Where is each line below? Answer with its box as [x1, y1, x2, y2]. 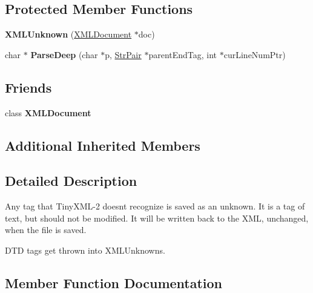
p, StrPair [105, 48, 142, 61]
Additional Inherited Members [5, 136, 200, 154]
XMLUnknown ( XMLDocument [5, 28, 132, 41]
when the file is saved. [5, 223, 87, 236]
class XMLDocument [5, 106, 91, 119]
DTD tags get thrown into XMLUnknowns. [5, 243, 165, 256]
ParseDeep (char [30, 48, 98, 61]
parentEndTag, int [148, 48, 217, 61]
